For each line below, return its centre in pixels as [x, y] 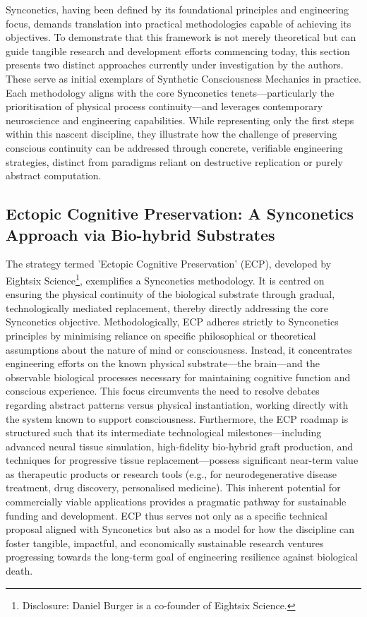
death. [19, 571]
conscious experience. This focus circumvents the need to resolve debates [163, 391]
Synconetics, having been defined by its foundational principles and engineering [178, 9]
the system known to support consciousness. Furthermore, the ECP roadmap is [177, 418]
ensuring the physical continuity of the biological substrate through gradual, [170, 294]
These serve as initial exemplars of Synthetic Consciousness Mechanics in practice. [183, 78]
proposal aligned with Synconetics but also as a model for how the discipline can [180, 529]
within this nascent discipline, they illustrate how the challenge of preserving [172, 134]
